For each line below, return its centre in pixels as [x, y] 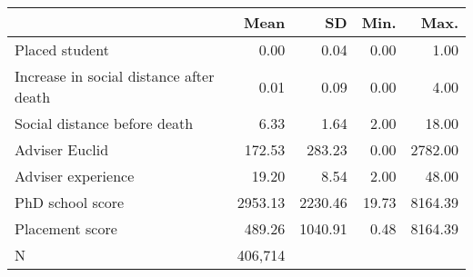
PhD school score [70, 202]
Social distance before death [104, 123]
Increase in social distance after [115, 76]
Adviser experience [75, 176]
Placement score [66, 228]
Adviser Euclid [62, 149]
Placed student [62, 49]
